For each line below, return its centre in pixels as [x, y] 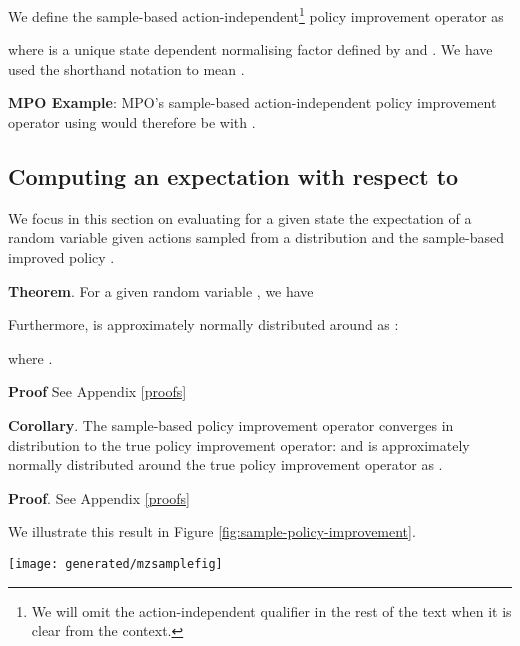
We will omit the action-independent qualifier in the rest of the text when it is [271, 610]
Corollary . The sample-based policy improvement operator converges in [231, 424]
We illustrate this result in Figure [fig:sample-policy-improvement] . [212, 531]
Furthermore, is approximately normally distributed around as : [203, 324]
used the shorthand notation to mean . [126, 68]
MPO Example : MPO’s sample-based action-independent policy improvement [252, 102]
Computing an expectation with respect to [233, 176]
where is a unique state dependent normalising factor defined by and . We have [250, 49]
